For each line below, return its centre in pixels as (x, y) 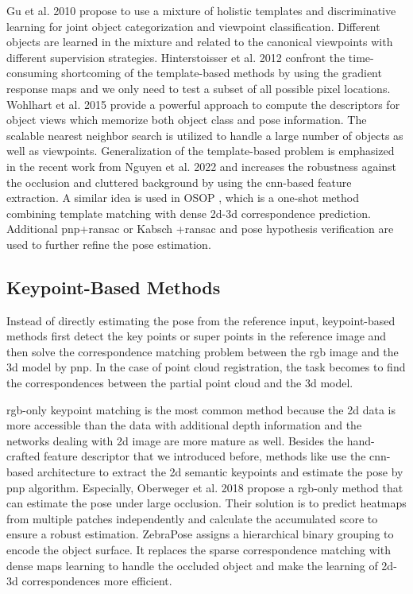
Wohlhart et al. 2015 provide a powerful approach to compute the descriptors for (203, 104)
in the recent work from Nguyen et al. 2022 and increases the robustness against (202, 166)
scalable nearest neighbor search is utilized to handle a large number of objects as (205, 135)
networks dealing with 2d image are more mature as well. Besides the (175, 440)
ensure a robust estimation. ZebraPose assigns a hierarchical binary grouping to (200, 534)
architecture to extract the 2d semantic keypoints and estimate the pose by (220, 472)
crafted (23, 456)
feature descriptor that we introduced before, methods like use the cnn (215, 456)
